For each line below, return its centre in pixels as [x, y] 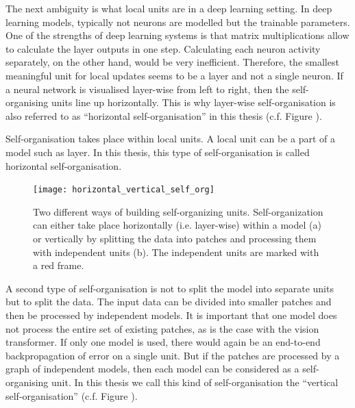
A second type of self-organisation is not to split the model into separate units [170, 288]
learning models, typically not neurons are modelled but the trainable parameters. [178, 22]
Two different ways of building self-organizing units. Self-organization [178, 211]
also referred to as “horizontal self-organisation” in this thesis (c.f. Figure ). [164, 115]
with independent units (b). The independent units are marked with [176, 252]
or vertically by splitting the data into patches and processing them [175, 238]
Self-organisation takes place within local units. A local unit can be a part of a [170, 139]
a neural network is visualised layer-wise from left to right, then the [147, 89]
